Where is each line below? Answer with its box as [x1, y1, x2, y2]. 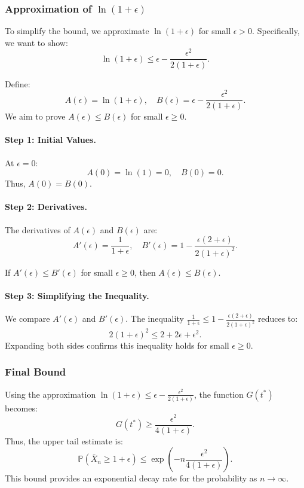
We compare [5, 312, 50, 325]
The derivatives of [5, 223, 70, 236]
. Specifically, [252, 25, 300, 37]
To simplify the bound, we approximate [5, 25, 149, 37]
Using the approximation [5, 388, 96, 400]
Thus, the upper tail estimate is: [5, 434, 123, 447]
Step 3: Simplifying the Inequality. [5, 289, 149, 301]
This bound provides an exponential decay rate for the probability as [5, 472, 257, 484]
